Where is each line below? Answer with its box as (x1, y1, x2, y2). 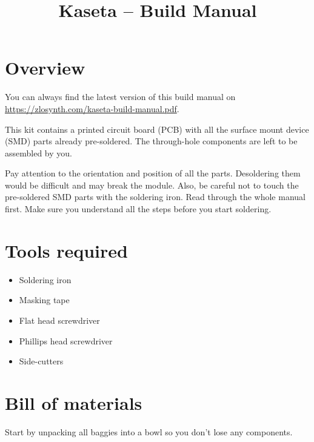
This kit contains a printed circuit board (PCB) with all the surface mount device (5, 122, 309, 135)
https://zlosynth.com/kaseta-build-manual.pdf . (5, 102, 179, 115)
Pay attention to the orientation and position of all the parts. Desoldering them (5, 167, 301, 179)
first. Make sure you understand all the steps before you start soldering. (5, 203, 272, 215)
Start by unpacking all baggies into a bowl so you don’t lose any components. (5, 425, 293, 438)
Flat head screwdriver (19, 313, 100, 326)
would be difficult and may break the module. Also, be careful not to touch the (5, 178, 299, 191)
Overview (5, 55, 85, 80)
